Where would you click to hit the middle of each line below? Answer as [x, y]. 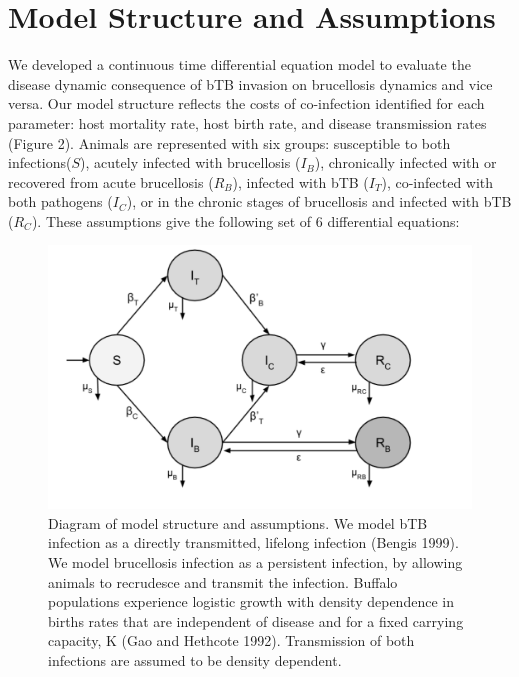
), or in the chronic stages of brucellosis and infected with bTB [319, 201]
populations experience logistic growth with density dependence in [251, 601]
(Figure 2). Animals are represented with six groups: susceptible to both [229, 142]
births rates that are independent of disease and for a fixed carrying [256, 620]
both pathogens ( [60, 201]
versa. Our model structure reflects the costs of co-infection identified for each [246, 103]
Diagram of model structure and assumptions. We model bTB [238, 522]
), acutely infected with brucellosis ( [190, 162]
